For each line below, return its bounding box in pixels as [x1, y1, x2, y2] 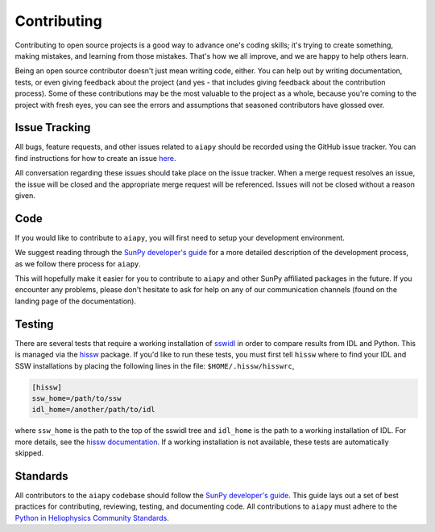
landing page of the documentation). [14, 296, 137, 306]
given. [14, 190, 36, 200]
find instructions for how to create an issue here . [14, 153, 176, 163]
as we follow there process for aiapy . [14, 258, 141, 269]
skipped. [14, 448, 44, 458]
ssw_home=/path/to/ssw [31, 394, 122, 402]
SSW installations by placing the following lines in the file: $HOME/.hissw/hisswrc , [14, 361, 295, 370]
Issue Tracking [14, 121, 91, 134]
